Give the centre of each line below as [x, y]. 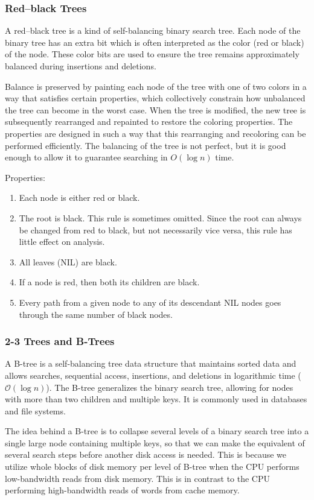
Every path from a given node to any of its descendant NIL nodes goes [150, 302]
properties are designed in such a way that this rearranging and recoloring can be [155, 133]
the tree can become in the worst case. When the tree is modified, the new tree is [155, 109]
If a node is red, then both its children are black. [109, 282]
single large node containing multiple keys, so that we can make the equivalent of [155, 442]
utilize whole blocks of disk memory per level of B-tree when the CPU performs [152, 467]
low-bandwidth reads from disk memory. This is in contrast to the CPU [138, 478]
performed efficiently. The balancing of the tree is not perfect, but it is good [146, 145]
